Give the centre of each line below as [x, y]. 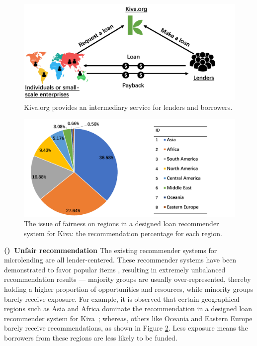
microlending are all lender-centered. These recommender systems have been [120, 260]
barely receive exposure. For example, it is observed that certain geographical [122, 299]
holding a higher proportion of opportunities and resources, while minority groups [129, 289]
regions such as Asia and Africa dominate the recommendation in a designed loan [128, 308]
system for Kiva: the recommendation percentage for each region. [123, 233]
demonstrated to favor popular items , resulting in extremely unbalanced [115, 269]
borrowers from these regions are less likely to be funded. [91, 337]
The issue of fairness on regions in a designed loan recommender [122, 223]
